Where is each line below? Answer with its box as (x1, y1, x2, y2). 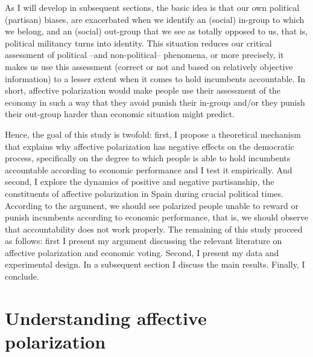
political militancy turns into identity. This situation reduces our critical (5, 36, 272, 49)
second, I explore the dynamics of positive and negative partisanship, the (5, 175, 274, 188)
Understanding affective (5, 305, 207, 330)
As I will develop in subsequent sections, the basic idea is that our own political (5, 1, 300, 13)
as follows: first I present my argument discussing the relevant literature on (5, 234, 282, 247)
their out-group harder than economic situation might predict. (5, 108, 235, 120)
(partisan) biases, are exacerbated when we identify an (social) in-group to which (5, 13, 305, 25)
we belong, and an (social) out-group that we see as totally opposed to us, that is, (5, 25, 308, 37)
